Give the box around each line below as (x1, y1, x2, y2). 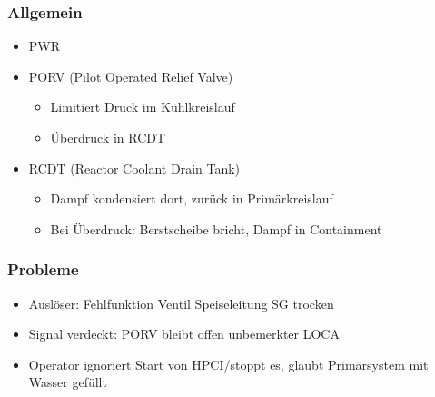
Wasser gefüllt (28, 372, 107, 392)
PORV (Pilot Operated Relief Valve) (28, 66, 233, 85)
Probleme (7, 258, 79, 281)
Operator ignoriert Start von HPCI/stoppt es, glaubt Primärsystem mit (28, 354, 429, 373)
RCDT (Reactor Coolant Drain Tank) (28, 158, 241, 177)
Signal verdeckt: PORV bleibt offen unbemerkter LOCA (28, 324, 340, 343)
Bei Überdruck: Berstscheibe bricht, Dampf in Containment (50, 219, 382, 238)
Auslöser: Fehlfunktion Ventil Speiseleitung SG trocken (28, 293, 334, 313)
